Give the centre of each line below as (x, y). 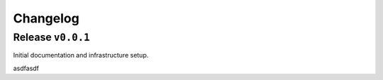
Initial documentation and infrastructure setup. (81, 55)
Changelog (46, 18)
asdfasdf (26, 68)
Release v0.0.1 (51, 37)
